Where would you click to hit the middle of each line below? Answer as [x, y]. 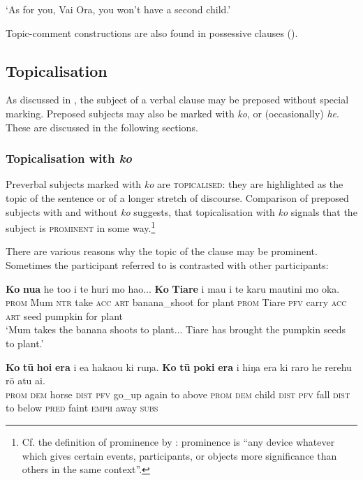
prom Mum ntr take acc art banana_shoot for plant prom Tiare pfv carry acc [176, 302]
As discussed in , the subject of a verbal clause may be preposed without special [177, 100]
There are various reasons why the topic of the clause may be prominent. [162, 251]
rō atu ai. [25, 380]
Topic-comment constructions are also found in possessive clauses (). [152, 32]
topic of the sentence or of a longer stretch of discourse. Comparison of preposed [177, 197]
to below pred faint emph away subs [82, 408]
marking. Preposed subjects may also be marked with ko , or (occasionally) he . [172, 113]
